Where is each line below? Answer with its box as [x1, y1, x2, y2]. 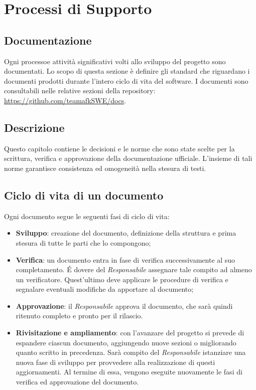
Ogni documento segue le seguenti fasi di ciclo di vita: [4, 211, 170, 221]
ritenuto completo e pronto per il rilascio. [16, 310, 143, 321]
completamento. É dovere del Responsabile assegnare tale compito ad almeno [16, 264, 252, 275]
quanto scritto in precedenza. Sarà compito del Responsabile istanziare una [16, 347, 246, 357]
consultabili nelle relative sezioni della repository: [4, 85, 156, 96]
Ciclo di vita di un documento [4, 187, 164, 203]
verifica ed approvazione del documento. [16, 376, 139, 387]
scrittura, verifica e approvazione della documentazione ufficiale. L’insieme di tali [4, 153, 252, 163]
